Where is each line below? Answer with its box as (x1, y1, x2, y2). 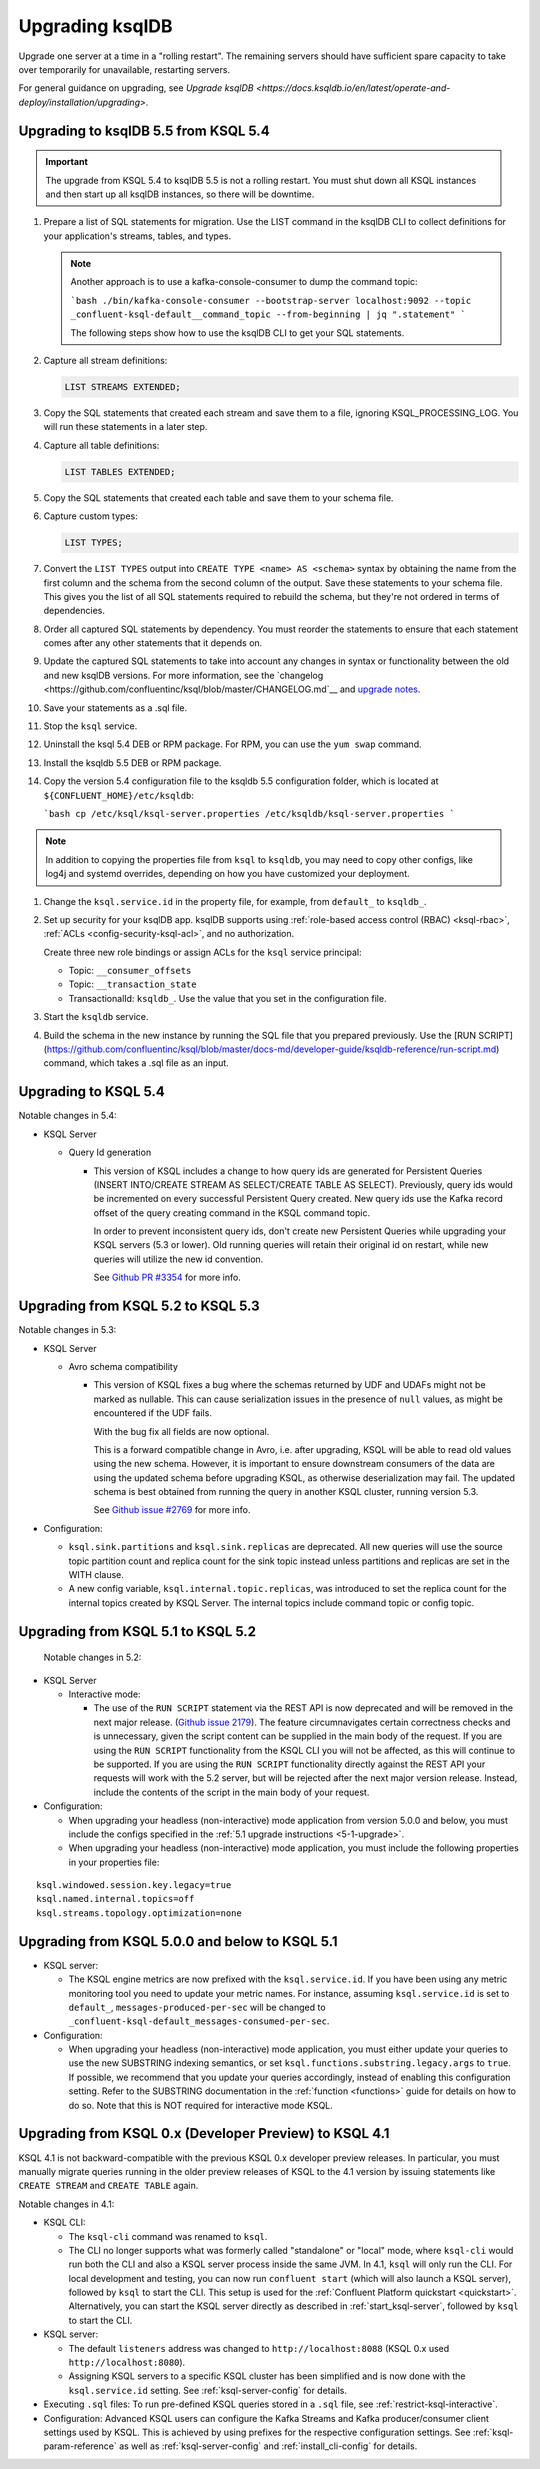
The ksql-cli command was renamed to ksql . (68, 2230, 268, 2242)
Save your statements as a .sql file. (43, 701, 188, 714)
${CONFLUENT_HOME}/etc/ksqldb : (43, 789, 195, 801)
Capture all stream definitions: (43, 355, 168, 367)
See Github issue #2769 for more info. (93, 1504, 251, 1516)
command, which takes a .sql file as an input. (43, 1057, 229, 1069)
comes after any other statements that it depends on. (43, 637, 263, 649)
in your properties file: (68, 1856, 160, 1868)
